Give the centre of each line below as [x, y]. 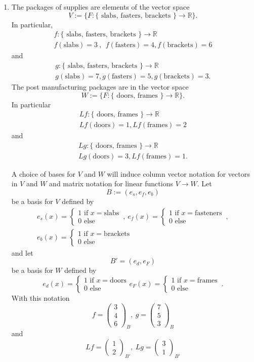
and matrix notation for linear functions [111, 184]
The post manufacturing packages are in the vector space [100, 86]
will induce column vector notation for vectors [178, 173]
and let [22, 252]
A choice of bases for [43, 173]
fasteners [208, 213]
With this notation [40, 297]
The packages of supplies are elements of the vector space [100, 7]
